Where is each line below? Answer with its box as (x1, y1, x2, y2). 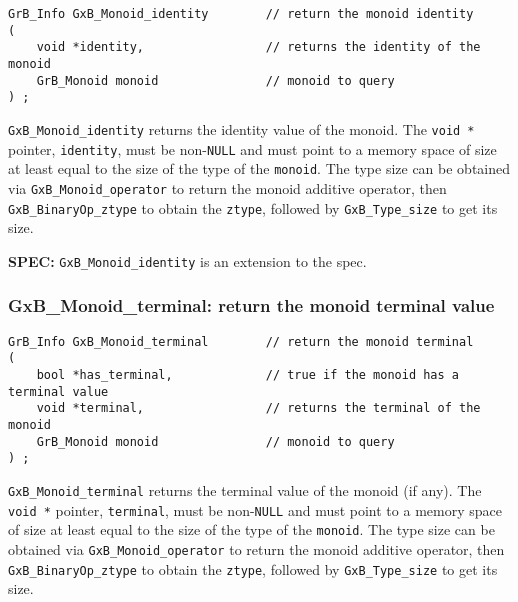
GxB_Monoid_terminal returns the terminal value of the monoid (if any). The (8, 479, 482, 500)
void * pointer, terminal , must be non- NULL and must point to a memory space (8, 499, 502, 520)
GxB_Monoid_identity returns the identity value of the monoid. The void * (8, 118, 475, 139)
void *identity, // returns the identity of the (36, 40, 481, 55)
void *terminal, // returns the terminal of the (36, 401, 481, 416)
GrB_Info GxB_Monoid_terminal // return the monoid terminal (8, 334, 474, 349)
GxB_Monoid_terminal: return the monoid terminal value (8, 293, 495, 318)
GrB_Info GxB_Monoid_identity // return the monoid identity (8, 7, 474, 21)
